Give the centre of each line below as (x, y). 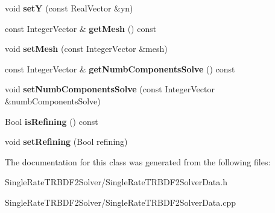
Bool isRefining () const (52, 121)
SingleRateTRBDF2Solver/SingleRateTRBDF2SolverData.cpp (120, 202)
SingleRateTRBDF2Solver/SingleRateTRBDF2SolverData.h (116, 182)
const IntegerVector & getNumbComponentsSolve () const (120, 68)
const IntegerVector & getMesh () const (81, 28)
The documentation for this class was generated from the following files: (138, 161)
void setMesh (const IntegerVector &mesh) (86, 49)
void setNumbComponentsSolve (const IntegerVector (110, 89)
